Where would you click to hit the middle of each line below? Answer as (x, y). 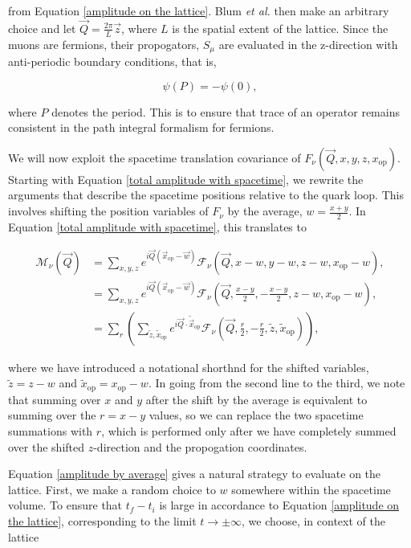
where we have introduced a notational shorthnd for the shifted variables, (189, 367)
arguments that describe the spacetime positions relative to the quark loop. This (206, 195)
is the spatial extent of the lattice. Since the (280, 28)
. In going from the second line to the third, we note (277, 383)
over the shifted (47, 446)
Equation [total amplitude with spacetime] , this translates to (157, 226)
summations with (51, 431)
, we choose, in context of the (313, 521)
